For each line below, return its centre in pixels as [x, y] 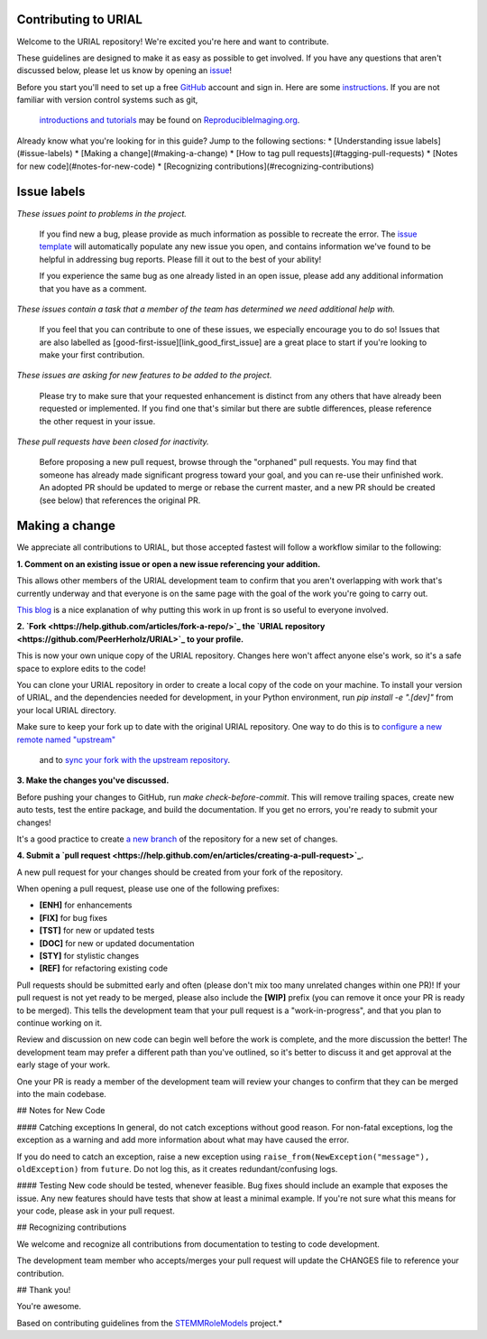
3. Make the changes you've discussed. [93, 780]
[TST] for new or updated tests [97, 931]
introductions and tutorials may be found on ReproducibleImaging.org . [170, 120]
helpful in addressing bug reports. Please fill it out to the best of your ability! [180, 259]
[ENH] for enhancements [86, 905]
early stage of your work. [64, 1065]
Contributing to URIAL [80, 19]
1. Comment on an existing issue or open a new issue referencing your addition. [169, 563]
